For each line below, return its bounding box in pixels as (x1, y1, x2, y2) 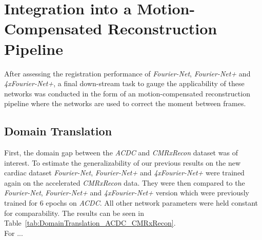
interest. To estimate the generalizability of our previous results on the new (4, 157, 241, 168)
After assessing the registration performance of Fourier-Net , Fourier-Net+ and (4, 68, 251, 78)
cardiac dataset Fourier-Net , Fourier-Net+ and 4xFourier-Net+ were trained (4, 167, 245, 178)
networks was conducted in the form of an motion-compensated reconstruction (4, 88, 250, 98)
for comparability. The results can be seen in (4, 207, 144, 218)
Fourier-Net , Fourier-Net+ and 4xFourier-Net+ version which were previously (4, 187, 249, 198)
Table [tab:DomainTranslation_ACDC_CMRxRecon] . (4, 217, 176, 228)
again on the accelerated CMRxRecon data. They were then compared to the (4, 177, 245, 188)
